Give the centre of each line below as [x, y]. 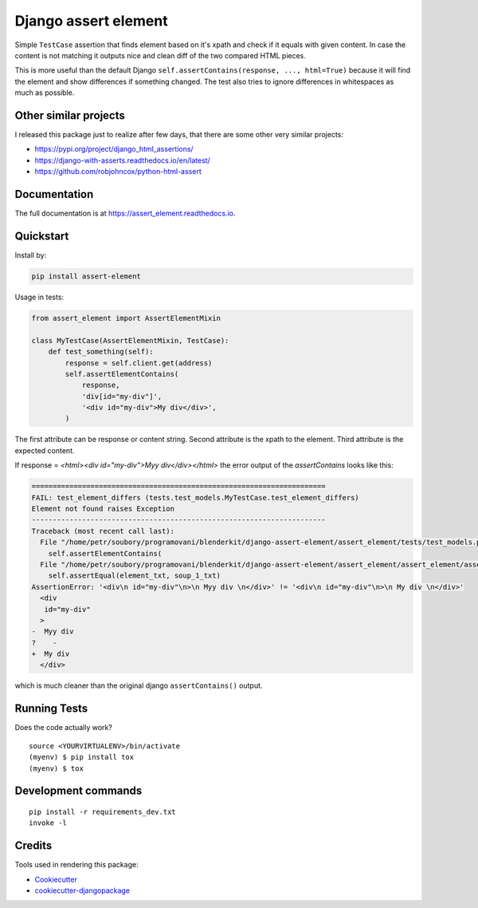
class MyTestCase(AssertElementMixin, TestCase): [130, 340]
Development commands [78, 791]
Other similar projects [70, 115]
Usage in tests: [39, 297]
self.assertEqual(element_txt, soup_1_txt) [134, 576]
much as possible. [45, 93]
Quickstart [42, 236]
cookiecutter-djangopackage [82, 890]
